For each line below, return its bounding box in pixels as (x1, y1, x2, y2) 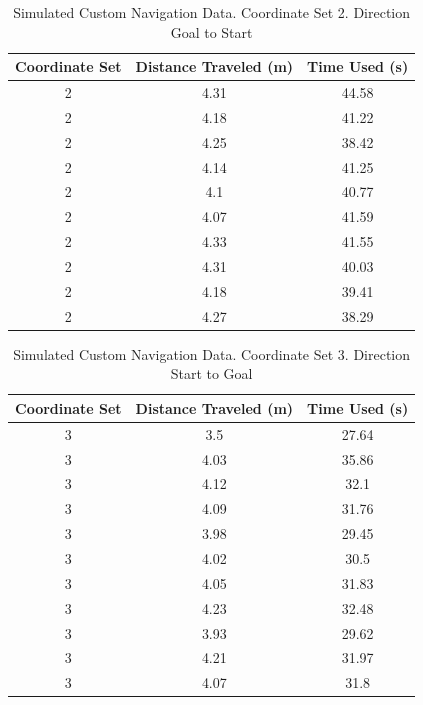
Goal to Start (170, 21, 253, 42)
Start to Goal (170, 363, 253, 384)
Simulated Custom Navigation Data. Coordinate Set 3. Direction (13, 343, 411, 364)
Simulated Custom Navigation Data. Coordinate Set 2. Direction (13, 2, 411, 22)
